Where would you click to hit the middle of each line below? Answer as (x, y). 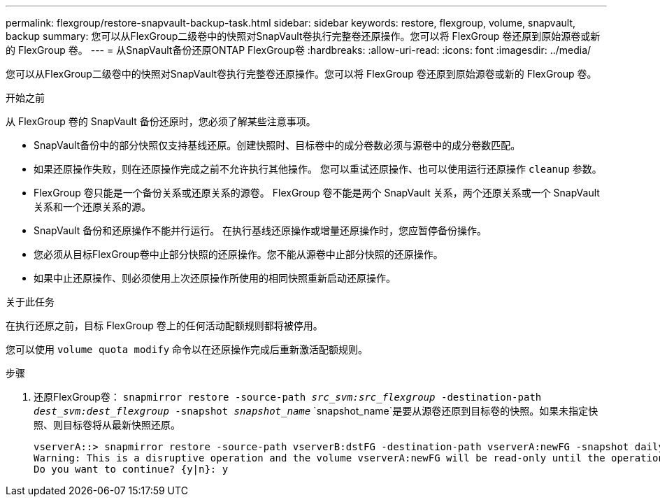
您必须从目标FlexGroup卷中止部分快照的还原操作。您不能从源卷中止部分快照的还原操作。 (238, 254)
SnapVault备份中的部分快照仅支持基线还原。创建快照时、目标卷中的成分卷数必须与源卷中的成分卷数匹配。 (277, 145)
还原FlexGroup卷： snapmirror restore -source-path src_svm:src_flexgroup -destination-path (288, 397)
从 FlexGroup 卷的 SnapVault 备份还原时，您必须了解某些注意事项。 (161, 121)
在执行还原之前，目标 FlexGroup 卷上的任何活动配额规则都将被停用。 (164, 325)
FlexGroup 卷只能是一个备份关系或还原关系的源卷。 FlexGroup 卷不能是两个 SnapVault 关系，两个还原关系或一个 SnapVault (317, 193)
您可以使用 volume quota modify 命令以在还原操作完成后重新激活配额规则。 (187, 349)
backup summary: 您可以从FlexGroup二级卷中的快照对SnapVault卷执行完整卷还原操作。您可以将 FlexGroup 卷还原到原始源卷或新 (303, 36)
